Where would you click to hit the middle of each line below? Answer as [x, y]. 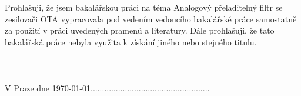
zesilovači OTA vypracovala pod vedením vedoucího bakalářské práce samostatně [151, 19]
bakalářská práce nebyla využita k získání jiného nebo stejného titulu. [131, 42]
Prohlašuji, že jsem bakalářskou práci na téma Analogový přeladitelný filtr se [144, 7]
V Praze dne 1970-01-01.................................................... [107, 88]
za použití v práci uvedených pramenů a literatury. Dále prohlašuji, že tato [140, 30]
